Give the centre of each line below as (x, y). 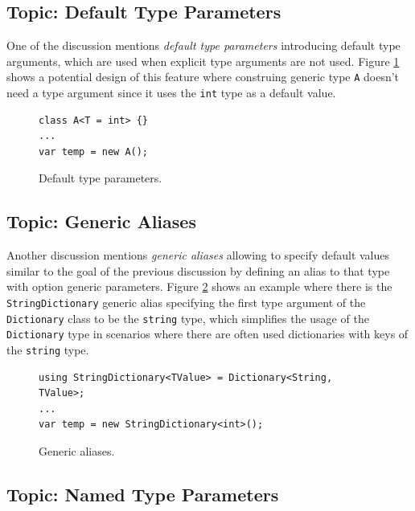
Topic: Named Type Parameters (143, 495)
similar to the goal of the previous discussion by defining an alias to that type (198, 270)
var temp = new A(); (94, 151)
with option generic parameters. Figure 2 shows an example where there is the (199, 286)
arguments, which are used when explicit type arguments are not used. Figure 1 (203, 61)
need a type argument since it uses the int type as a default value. (171, 93)
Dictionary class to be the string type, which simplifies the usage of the (188, 318)
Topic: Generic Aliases (101, 221)
